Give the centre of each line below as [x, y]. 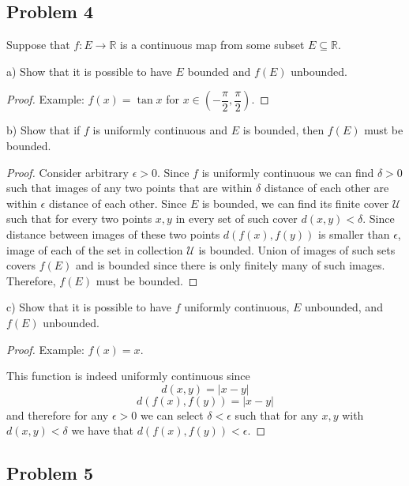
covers [21, 265]
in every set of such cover [236, 219]
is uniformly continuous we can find [288, 172]
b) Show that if [43, 130]
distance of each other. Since [118, 203]
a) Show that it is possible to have [89, 71]
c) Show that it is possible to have [89, 307]
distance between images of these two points [113, 234]
